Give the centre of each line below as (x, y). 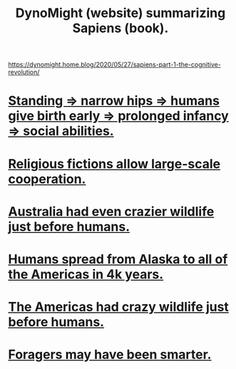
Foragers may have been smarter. (110, 355)
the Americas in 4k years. (86, 274)
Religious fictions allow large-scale (114, 163)
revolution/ (24, 72)
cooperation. (47, 179)
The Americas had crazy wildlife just (118, 307)
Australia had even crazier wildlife (111, 211)
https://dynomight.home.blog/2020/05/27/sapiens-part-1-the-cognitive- (115, 65)
